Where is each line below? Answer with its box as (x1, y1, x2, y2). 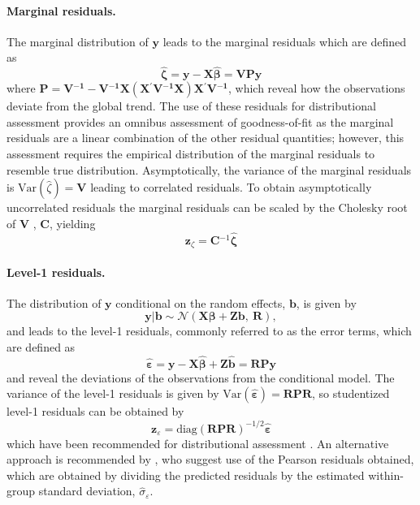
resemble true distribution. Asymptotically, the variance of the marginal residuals (6, 161, 412, 178)
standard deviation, (38, 482, 136, 499)
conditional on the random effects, (115, 294, 286, 311)
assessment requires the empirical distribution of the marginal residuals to (6, 145, 375, 162)
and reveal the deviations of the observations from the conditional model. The (6, 369, 395, 386)
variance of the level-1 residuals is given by (6, 385, 219, 402)
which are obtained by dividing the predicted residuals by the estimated (6, 466, 365, 483)
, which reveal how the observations (227, 80, 405, 97)
